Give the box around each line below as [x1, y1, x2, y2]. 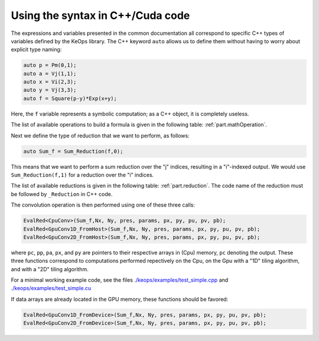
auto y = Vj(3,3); [23, 86, 77, 94]
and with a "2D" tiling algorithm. [11, 265, 89, 272]
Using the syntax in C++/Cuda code [11, 9, 190, 22]
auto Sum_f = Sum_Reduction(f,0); [23, 148, 123, 155]
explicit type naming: [11, 46, 62, 53]
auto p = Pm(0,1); [23, 62, 77, 69]
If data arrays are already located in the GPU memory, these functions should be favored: [11, 295, 229, 303]
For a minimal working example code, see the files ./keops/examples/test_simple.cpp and [11, 276, 229, 284]
